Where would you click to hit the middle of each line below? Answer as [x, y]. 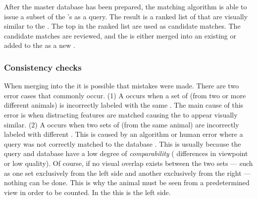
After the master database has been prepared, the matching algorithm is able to [126, 6]
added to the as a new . [40, 45]
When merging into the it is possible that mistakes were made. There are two [122, 86]
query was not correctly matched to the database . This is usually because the [123, 143]
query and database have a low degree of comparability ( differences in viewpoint [126, 153]
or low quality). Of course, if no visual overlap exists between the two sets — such [128, 163]
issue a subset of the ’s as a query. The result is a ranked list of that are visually [126, 16]
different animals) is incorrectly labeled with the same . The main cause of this [124, 105]
